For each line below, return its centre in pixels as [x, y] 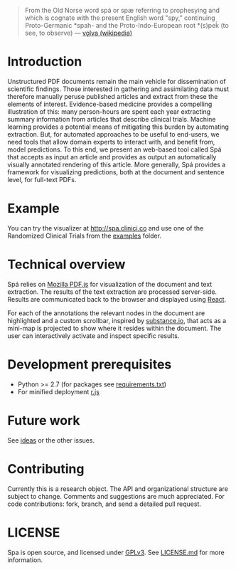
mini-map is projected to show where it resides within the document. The [114, 328]
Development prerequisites [90, 364]
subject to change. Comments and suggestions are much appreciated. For [116, 496]
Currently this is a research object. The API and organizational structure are [118, 489]
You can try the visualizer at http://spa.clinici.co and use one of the [106, 228]
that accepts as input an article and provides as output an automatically [112, 157]
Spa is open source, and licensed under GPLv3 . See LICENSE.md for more [116, 552]
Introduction [45, 62]
